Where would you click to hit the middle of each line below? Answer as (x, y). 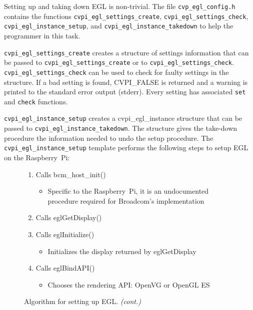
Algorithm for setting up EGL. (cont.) (82, 301)
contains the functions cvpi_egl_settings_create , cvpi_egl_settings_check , (126, 16)
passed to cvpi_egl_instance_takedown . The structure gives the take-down (121, 128)
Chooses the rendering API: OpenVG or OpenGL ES (129, 284)
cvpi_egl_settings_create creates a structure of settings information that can (126, 52)
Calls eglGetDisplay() (69, 217)
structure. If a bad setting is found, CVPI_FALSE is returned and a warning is (126, 82)
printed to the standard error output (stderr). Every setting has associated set (125, 92)
